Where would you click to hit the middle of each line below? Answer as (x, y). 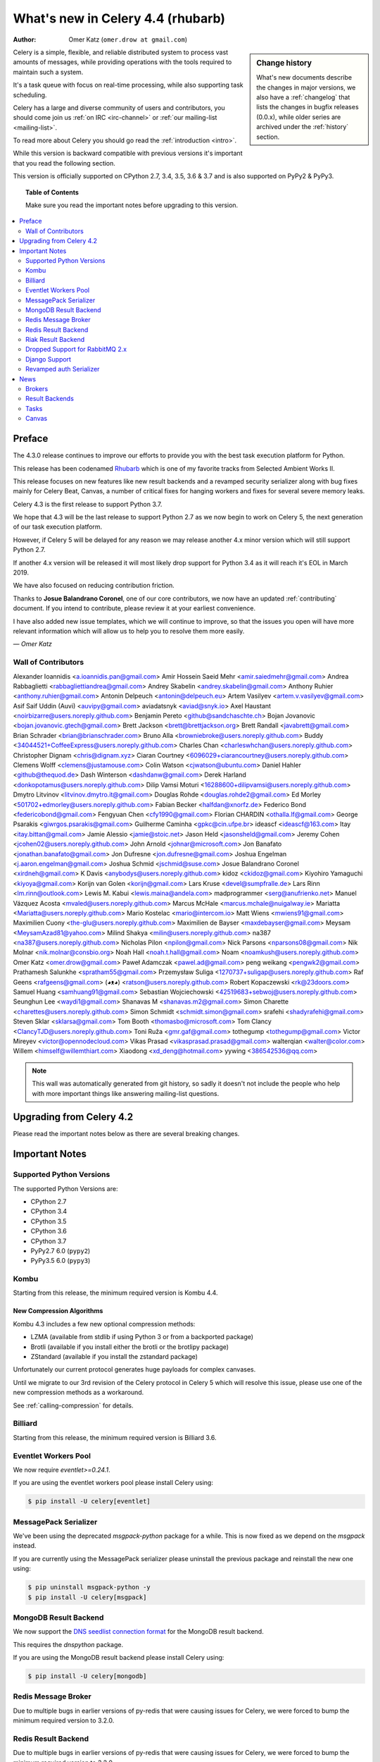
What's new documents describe (304, 78)
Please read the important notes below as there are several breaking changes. (126, 1134)
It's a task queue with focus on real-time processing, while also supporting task (128, 85)
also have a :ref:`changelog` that (303, 97)
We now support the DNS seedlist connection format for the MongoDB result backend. (138, 1632)
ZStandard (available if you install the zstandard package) (114, 1357)
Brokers (37, 389)
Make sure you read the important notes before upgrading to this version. (132, 205)
